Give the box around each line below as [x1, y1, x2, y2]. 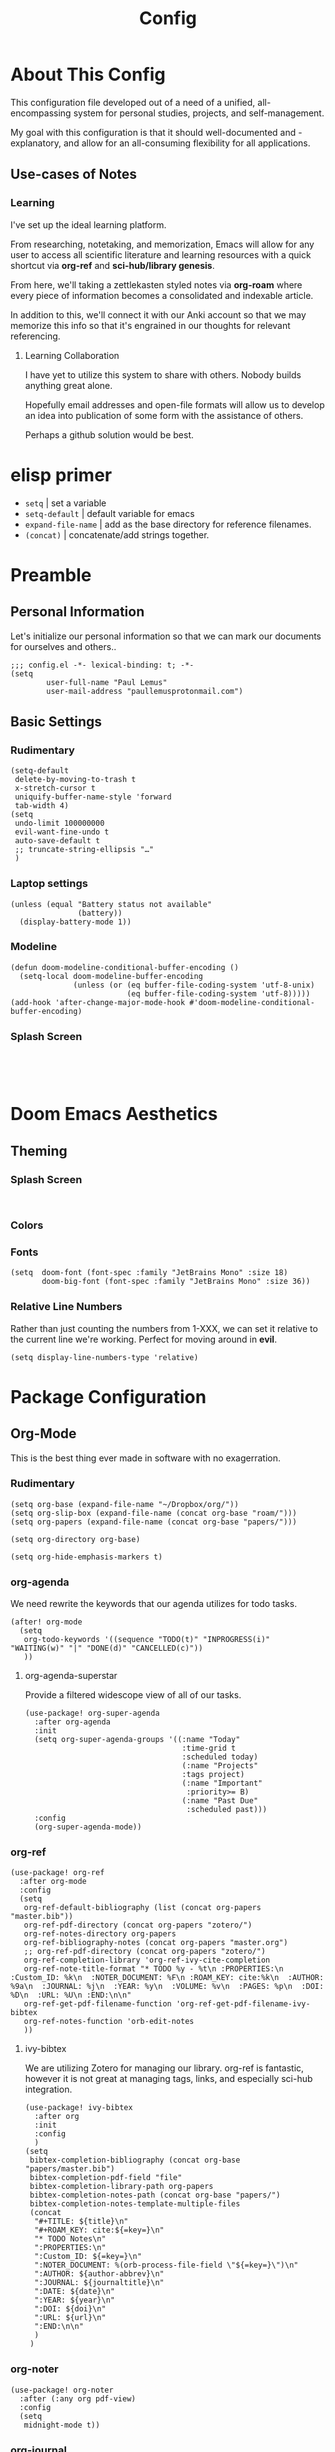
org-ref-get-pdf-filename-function [23, 1999, 172, 2009]
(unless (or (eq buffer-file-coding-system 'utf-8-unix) [73, 980, 315, 990]
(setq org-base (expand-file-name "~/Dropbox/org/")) [10, 1499, 240, 1509]
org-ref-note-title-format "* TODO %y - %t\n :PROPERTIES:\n [23, 1964, 284, 1974]
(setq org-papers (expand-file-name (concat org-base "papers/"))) [10, 1517, 298, 1527]
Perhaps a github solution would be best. [24, 428, 194, 441]
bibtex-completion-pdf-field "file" [29, 2173, 183, 2183]
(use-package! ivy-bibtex [24, 2103, 133, 2113]
